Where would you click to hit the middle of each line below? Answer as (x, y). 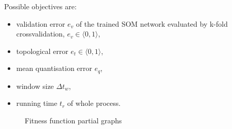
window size (35, 86)
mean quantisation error (54, 68)
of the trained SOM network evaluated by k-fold (152, 23)
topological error (42, 51)
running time (37, 103)
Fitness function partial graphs (73, 121)
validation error (41, 23)
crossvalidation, (40, 34)
